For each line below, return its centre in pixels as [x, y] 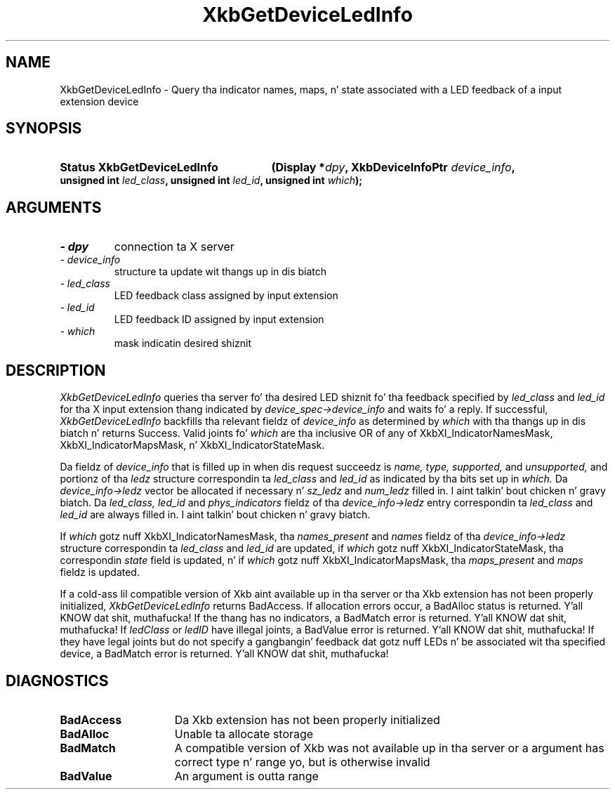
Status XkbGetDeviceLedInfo [139, 167]
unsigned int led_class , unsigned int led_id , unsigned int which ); [211, 180]
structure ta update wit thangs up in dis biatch [220, 272]
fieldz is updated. [100, 572]
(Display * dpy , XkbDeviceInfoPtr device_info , [393, 167]
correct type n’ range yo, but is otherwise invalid [302, 762]
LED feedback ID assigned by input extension [219, 320]
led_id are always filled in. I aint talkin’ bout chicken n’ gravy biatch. [215, 515]
